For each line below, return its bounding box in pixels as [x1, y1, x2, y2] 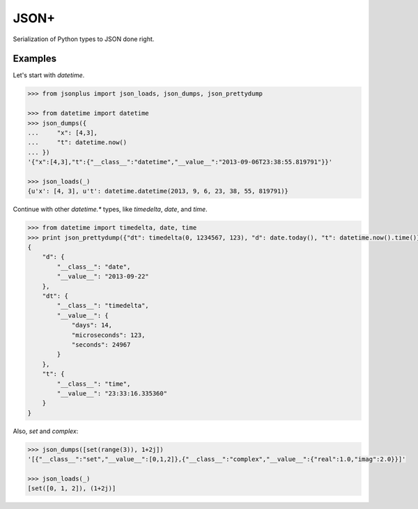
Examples [13, 53, 57, 65]
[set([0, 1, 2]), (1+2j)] [27, 485, 116, 492]
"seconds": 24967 [71, 341, 131, 348]
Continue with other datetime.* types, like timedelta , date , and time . [13, 205, 208, 214]
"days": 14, [71, 321, 113, 329]
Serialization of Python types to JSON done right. [13, 35, 155, 43]
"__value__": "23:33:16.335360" [56, 389, 167, 397]
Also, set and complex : [13, 427, 79, 435]
